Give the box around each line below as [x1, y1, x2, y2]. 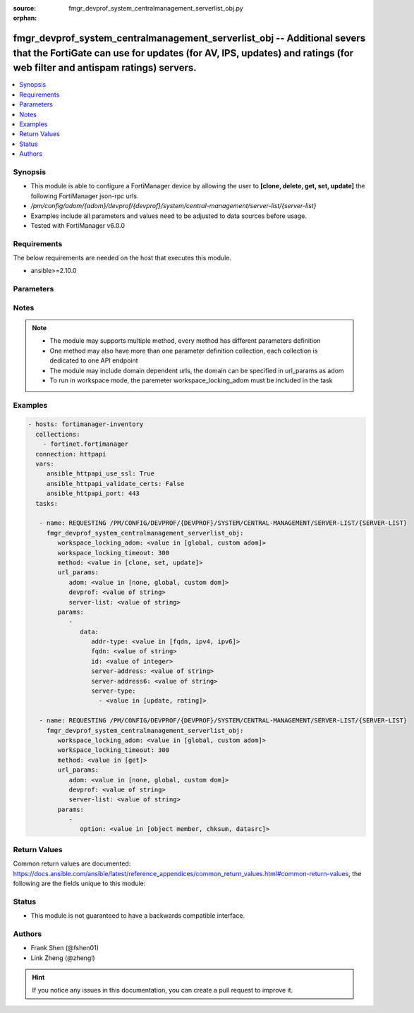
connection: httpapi [35, 450, 106, 458]
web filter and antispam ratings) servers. [13, 62, 197, 74]
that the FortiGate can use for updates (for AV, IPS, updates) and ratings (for [13, 47, 354, 59]
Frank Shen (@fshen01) [30, 944, 99, 952]
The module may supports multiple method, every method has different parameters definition [49, 336, 321, 345]
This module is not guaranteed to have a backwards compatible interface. [30, 911, 245, 920]
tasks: [35, 499, 59, 507]
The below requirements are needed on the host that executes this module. [13, 254, 232, 262]
